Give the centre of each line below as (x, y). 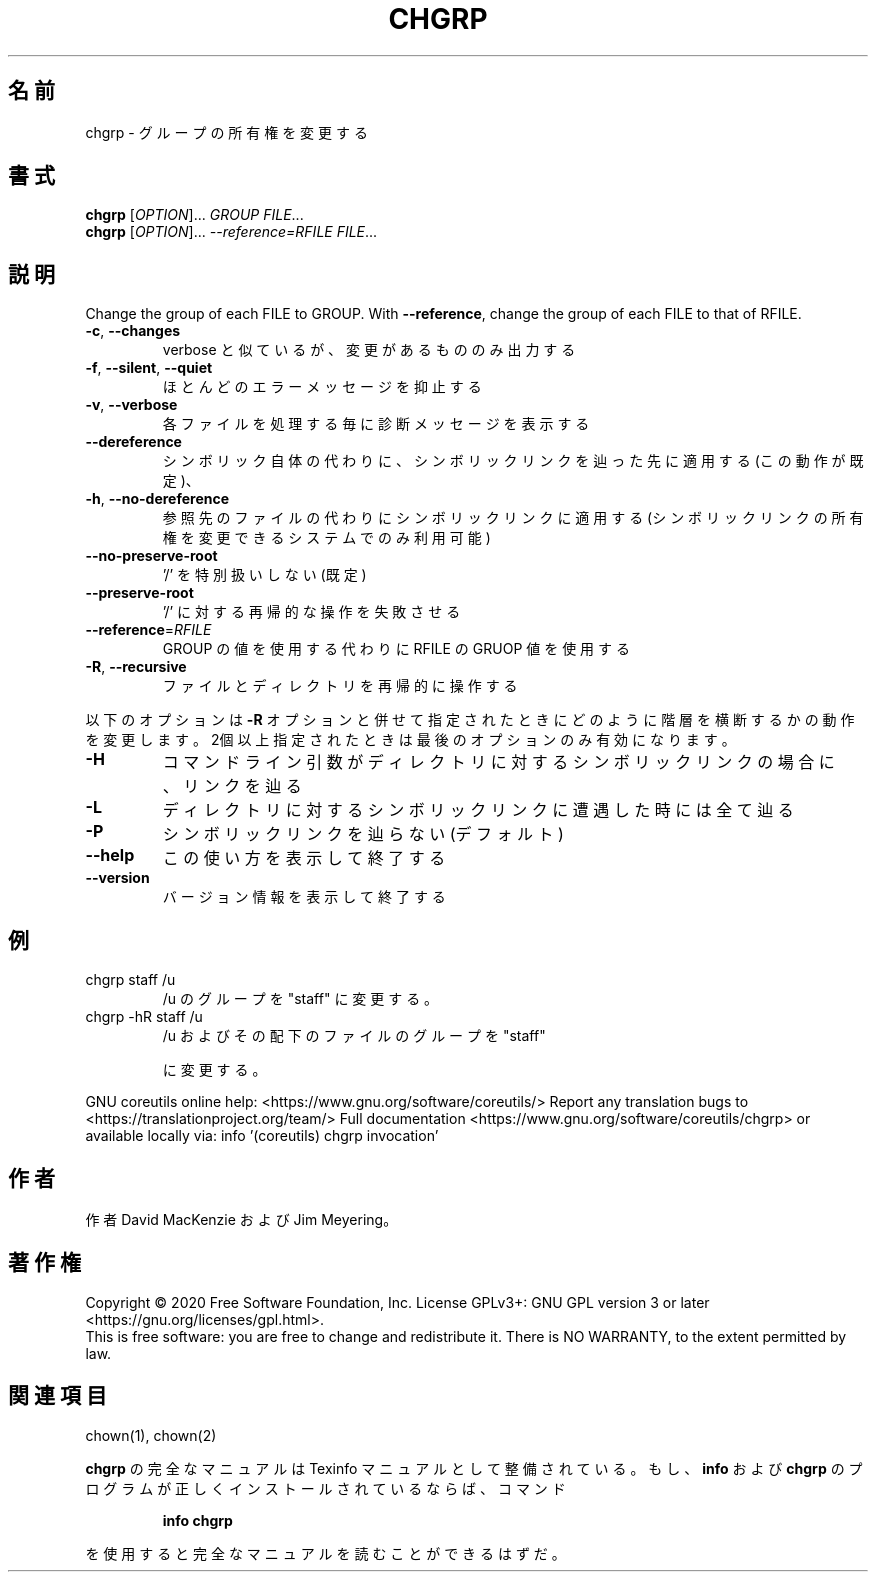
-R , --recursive (136, 667)
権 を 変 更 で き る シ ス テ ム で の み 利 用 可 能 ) (326, 538)
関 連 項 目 (57, 1396)
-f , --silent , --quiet (149, 368)
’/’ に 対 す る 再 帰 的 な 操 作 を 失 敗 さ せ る (311, 612)
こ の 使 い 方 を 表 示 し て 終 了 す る (304, 858)
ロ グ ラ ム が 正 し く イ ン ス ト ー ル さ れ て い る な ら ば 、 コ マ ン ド (325, 1488)
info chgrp (197, 1520)
